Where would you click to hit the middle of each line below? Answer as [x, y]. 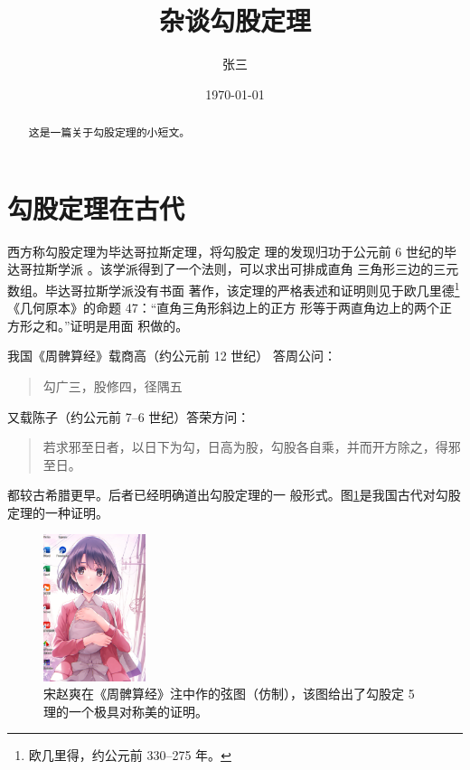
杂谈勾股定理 [235, 20]
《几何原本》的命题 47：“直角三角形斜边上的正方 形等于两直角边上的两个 [223, 308]
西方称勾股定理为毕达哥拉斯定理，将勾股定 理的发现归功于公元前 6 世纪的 [226, 251]
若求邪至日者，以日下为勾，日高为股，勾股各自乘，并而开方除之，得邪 [252, 447]
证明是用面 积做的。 [129, 325]
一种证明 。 [76, 512]
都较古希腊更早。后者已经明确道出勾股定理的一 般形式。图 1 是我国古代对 [221, 495]
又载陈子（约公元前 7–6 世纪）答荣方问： [129, 416]
